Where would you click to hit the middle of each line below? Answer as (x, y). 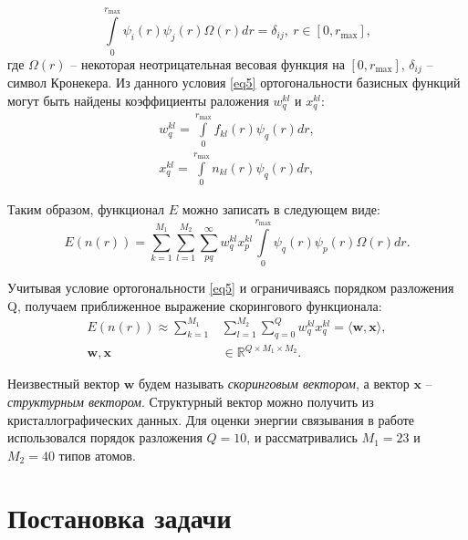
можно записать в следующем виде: (281, 209)
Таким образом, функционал (86, 209)
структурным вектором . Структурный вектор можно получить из (191, 401)
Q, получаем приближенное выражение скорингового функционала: (195, 305)
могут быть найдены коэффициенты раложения (138, 100)
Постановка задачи (120, 518)
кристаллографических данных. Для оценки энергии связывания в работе (211, 419)
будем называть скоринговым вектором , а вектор (274, 384)
